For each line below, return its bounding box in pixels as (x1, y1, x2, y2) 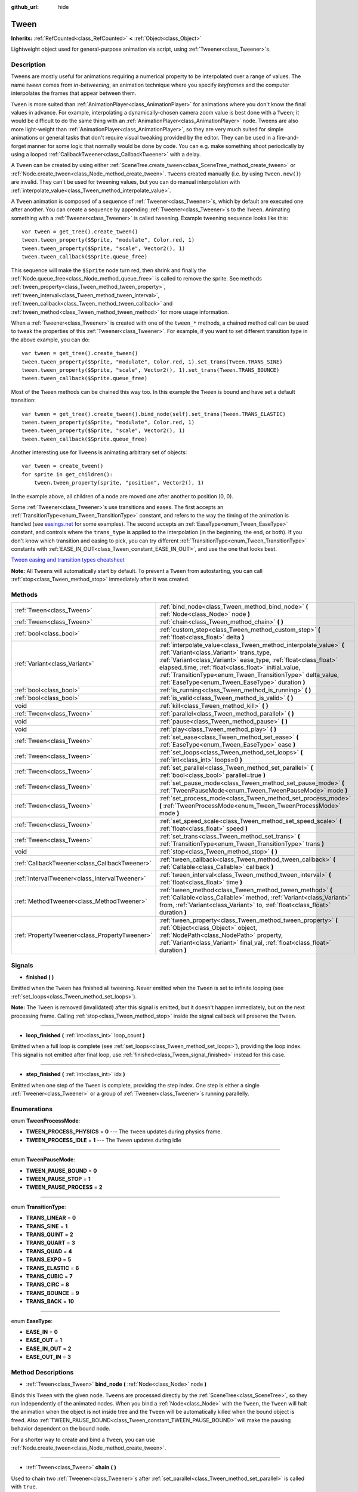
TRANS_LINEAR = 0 (26, 1214, 76, 1222)
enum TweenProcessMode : (11, 1117, 81, 1124)
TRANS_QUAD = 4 (26, 1247, 72, 1254)
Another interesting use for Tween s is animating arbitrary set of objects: (11, 449, 187, 456)
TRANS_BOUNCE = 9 (26, 1289, 80, 1296)
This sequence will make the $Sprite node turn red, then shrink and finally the (11, 266, 206, 274)
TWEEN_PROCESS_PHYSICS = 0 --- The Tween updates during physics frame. (26, 1128, 223, 1135)
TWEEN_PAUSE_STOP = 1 (26, 1176, 91, 1183)
